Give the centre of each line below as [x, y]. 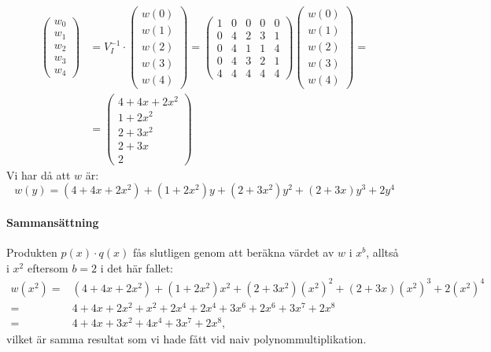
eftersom [48, 267]
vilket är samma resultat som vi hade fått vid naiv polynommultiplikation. [186, 339]
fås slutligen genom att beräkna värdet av [233, 252]
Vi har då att [39, 174]
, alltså [382, 252]
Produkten [32, 252]
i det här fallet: [137, 267]
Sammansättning [53, 222]
